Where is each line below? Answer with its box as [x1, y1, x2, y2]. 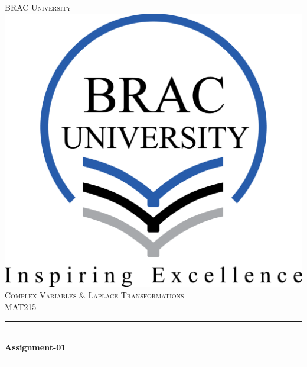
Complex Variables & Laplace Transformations [5, 289, 184, 301]
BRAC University [5, 1, 71, 13]
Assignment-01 [5, 341, 66, 353]
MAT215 [5, 300, 37, 313]
